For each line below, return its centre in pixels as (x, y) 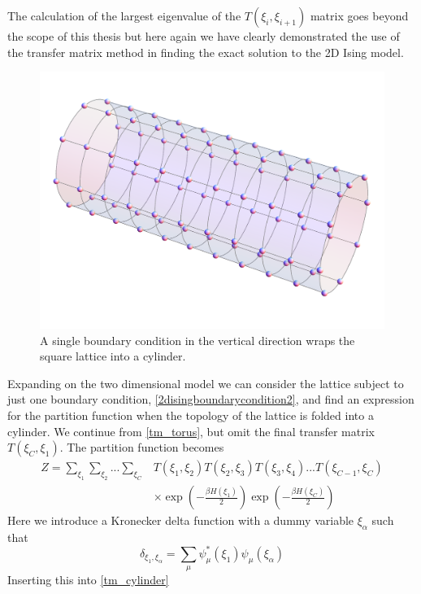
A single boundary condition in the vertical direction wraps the (197, 340)
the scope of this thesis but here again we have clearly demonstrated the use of (204, 36)
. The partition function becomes (142, 447)
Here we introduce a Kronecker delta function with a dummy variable (181, 520)
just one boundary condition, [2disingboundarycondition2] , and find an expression (211, 399)
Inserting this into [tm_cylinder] (88, 580)
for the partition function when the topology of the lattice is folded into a (191, 415)
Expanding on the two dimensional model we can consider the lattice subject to (206, 383)
